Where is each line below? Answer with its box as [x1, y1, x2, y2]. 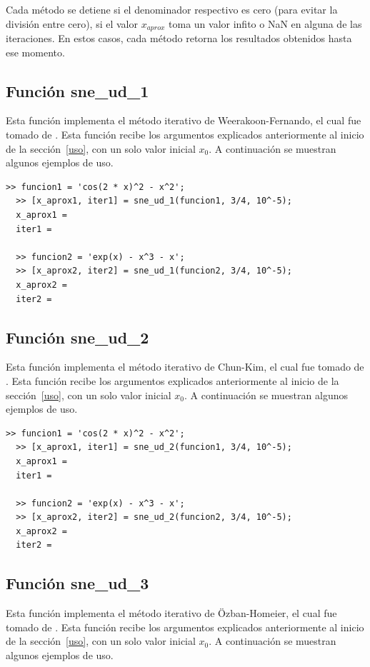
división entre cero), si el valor [6, 16, 138, 31]
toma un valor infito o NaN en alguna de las [169, 16, 362, 31]
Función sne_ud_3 [6, 572, 149, 594]
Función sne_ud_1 [6, 79, 149, 101]
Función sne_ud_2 [6, 326, 149, 348]
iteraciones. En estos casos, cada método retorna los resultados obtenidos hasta [6, 31, 352, 46]
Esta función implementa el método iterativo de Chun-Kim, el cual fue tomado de [6, 359, 364, 374]
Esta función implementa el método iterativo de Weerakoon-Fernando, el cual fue [6, 113, 361, 128]
